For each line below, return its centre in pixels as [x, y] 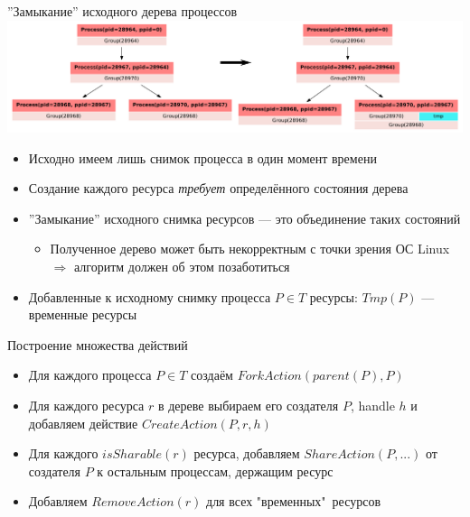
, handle [372, 406]
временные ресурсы [83, 314]
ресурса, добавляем [247, 453]
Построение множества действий [98, 344]
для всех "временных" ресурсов [293, 501]
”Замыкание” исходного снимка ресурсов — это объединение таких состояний [244, 218]
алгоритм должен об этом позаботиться [182, 267]
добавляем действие [83, 423]
